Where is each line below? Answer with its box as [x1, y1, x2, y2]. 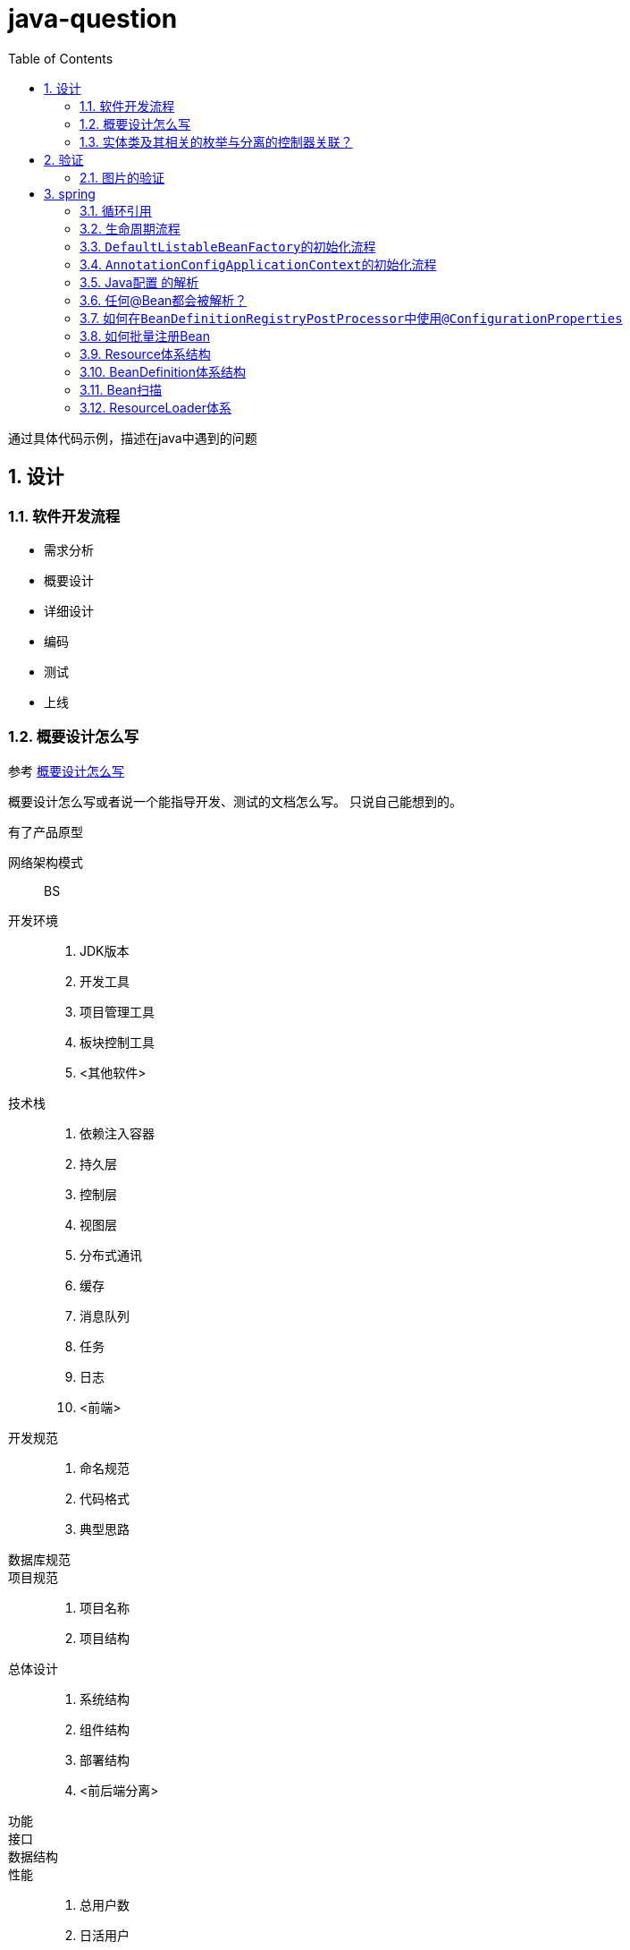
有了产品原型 [8, 823, 83, 839]
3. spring [44, 185, 96, 201]
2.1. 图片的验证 [80, 169, 165, 185]
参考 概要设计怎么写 [8, 762, 124, 779]
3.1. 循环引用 [80, 202, 152, 218]
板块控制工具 [80, 1034, 155, 1050]
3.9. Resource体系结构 [80, 345, 211, 362]
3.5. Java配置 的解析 [80, 274, 199, 290]
